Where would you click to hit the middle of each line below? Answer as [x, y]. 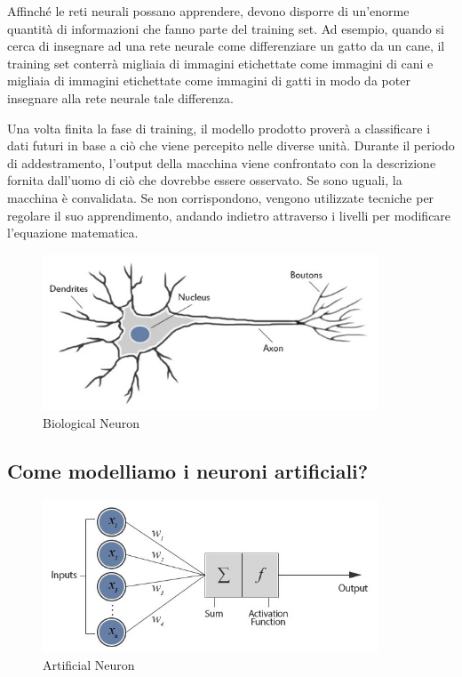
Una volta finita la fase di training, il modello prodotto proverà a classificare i [219, 128]
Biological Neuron [92, 422]
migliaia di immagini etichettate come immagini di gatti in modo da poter [209, 81]
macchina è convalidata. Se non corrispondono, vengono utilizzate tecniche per [221, 197]
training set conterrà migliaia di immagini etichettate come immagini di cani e [220, 63]
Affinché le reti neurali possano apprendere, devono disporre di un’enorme [208, 11]
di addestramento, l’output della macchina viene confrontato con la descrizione [222, 162]
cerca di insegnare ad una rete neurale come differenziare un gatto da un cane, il [226, 46]
